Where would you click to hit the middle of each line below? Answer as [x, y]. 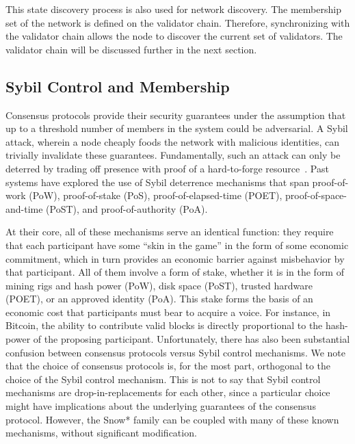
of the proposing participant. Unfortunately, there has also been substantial [192, 339]
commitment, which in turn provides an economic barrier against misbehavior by [175, 258]
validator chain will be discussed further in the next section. [131, 49]
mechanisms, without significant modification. [101, 433]
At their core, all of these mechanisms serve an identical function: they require [170, 232]
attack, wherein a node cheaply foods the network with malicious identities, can [172, 141]
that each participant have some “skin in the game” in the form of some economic [177, 245]
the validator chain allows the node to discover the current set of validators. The [174, 36]
